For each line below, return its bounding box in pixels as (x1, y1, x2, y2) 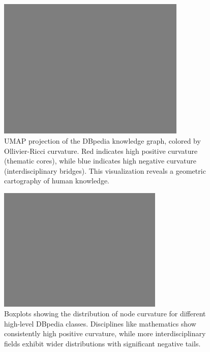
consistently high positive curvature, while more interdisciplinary (4, 328, 206, 339)
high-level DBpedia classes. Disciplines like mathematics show (4, 318, 196, 329)
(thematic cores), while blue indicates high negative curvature (4, 155, 196, 166)
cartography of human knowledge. (4, 175, 109, 186)
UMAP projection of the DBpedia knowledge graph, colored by (4, 135, 201, 146)
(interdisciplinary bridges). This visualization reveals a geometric (4, 165, 206, 176)
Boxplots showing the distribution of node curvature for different (4, 308, 206, 319)
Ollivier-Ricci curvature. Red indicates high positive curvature (4, 145, 198, 156)
